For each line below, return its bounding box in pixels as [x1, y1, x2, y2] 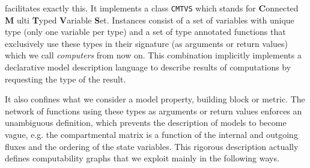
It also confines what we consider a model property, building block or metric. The [5, 93, 305, 105]
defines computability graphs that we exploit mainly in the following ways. [5, 152, 279, 164]
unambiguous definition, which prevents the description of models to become [5, 116, 287, 129]
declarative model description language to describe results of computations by [5, 61, 291, 73]
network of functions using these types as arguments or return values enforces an [5, 104, 302, 117]
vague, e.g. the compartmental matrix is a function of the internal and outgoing [5, 128, 298, 140]
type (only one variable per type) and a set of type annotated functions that [5, 25, 286, 38]
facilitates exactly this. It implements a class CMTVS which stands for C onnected [5, 2, 299, 14]
